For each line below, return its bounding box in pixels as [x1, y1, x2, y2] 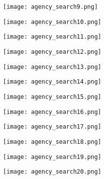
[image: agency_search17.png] [3, 123, 102, 131]
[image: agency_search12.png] [3, 48, 102, 55]
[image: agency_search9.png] [3, 3, 98, 10]
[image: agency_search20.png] [3, 168, 102, 176]
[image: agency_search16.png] [3, 108, 102, 115]
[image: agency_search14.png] [3, 78, 102, 86]
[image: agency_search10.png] [3, 18, 102, 25]
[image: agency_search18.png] [3, 138, 102, 145]
